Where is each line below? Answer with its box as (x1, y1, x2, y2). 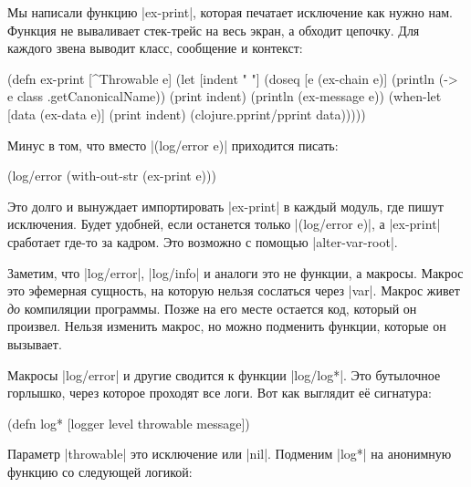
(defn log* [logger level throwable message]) (7, 413, 250, 432)
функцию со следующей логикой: (7, 461, 193, 481)
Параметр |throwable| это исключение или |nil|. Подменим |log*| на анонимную (7, 444, 452, 463)
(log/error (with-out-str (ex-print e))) (7, 166, 216, 185)
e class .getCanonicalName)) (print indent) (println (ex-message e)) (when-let (7, 87, 442, 106)
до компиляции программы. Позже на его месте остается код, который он (7, 298, 417, 317)
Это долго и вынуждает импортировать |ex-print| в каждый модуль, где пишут (7, 196, 444, 215)
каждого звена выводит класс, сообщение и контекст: (7, 38, 303, 57)
